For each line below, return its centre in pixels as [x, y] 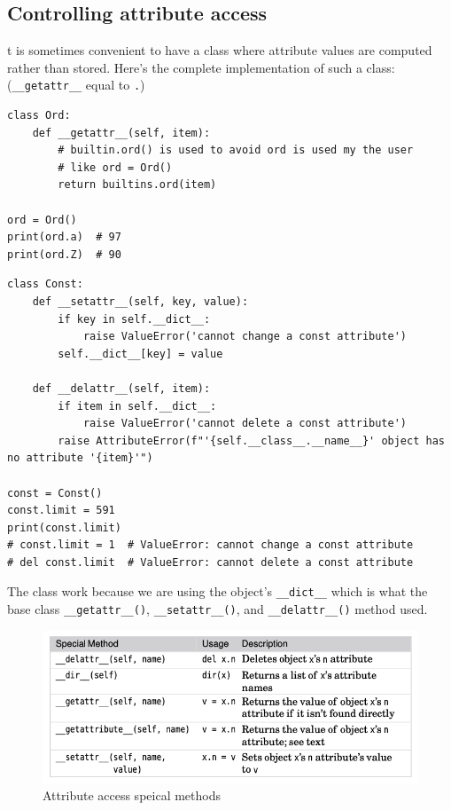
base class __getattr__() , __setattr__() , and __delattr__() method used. [218, 609]
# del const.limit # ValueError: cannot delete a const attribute [210, 562]
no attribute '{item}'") [80, 458]
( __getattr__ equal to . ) [76, 85]
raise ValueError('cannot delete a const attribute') [245, 424]
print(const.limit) [64, 527]
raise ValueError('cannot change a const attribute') [245, 337]
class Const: [45, 284]
